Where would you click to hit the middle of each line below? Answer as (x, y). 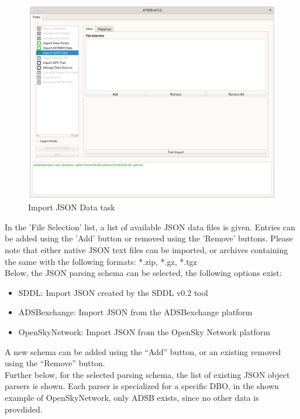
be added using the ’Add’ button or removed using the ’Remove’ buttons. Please (149, 238)
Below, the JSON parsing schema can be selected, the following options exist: (143, 273)
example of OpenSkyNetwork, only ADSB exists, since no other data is (132, 397)
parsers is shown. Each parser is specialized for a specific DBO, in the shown (142, 386)
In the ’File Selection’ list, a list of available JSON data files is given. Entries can (150, 226)
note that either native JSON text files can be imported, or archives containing (146, 250)
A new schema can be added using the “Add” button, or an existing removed (143, 351)
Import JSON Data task (72, 207)
